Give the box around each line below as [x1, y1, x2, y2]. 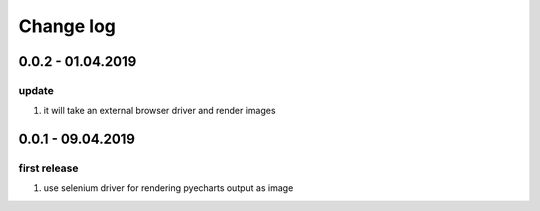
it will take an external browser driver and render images [43, 105, 276, 117]
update [18, 83, 54, 97]
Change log [18, 15, 117, 37]
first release [18, 161, 79, 175]
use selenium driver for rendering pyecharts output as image [43, 182, 294, 194]
